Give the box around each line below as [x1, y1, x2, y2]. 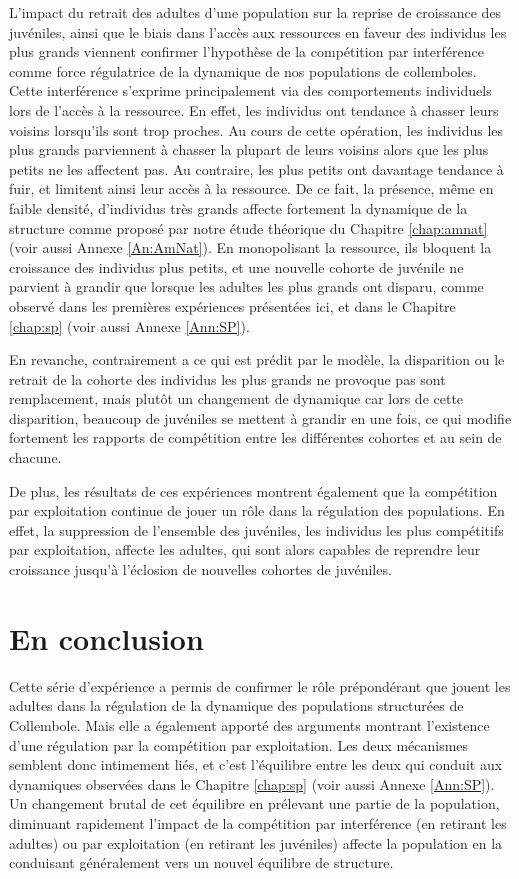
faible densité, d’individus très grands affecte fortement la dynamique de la [9, 197, 468, 218]
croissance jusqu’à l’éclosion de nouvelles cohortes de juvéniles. [9, 559, 392, 580]
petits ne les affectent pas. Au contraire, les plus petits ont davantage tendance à [9, 158, 504, 179]
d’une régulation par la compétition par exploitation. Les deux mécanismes [9, 734, 469, 755]
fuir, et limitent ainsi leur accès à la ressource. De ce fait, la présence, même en [9, 178, 494, 199]
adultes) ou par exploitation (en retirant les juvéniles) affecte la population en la [9, 832, 503, 853]
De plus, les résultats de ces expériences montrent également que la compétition [9, 480, 498, 501]
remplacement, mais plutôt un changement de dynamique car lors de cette [9, 388, 464, 409]
